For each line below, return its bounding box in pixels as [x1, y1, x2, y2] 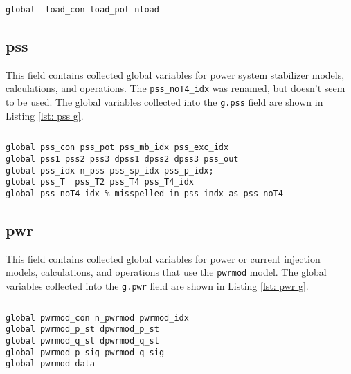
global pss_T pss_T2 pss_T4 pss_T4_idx [6, 177, 195, 187]
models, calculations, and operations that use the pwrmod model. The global [6, 265, 327, 279]
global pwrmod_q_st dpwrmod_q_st [6, 336, 159, 346]
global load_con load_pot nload [6, 5, 159, 15]
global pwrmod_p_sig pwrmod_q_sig [6, 347, 165, 357]
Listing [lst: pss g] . [6, 108, 84, 122]
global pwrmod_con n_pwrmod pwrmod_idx [6, 312, 189, 323]
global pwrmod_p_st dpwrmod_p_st [6, 324, 159, 335]
